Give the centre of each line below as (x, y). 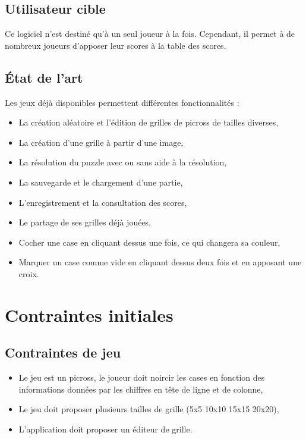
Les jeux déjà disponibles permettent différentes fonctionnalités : (122, 102)
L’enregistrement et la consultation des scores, (103, 202)
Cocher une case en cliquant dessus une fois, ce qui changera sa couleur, (149, 242)
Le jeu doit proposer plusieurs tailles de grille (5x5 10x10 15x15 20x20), (149, 409)
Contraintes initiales (89, 314)
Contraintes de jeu (63, 352)
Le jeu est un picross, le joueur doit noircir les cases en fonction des (142, 377)
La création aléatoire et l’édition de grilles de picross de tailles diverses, (149, 122)
